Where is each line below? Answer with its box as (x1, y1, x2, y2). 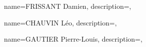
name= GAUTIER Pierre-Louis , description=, (4, 34, 143, 44)
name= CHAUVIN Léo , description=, (4, 17, 117, 27)
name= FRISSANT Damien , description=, (4, 1, 132, 11)
